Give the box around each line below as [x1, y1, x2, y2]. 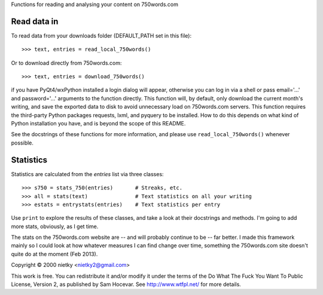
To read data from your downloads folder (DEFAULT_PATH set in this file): [11, 32, 191, 39]
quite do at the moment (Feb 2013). [11, 250, 98, 257]
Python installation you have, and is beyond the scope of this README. [11, 120, 186, 127]
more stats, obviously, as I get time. [11, 223, 99, 230]
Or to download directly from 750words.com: [11, 59, 122, 66]
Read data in [11, 16, 59, 26]
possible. [11, 139, 34, 146]
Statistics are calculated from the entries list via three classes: [11, 170, 164, 177]
